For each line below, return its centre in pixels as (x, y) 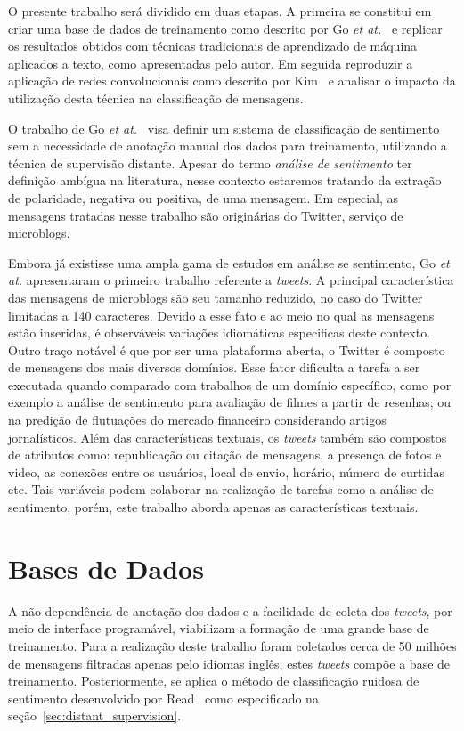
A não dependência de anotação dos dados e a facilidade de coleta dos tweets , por (230, 610)
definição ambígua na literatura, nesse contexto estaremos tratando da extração (225, 180)
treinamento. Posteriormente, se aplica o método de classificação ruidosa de (214, 681)
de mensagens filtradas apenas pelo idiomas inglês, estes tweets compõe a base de (229, 663)
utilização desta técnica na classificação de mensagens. (156, 97)
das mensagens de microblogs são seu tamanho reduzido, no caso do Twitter (216, 297)
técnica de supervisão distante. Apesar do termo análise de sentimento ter (210, 162)
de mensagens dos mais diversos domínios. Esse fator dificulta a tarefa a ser (214, 367)
